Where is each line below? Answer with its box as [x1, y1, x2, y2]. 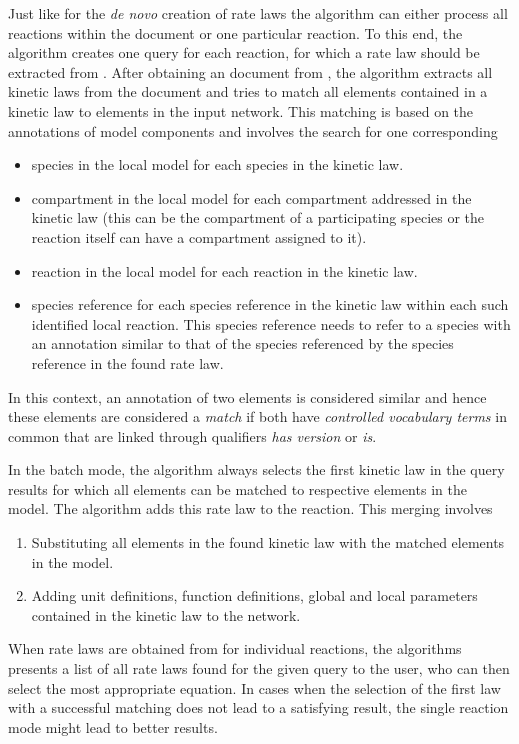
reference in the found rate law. [31, 352, 224, 373]
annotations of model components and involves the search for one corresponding [8, 120, 498, 141]
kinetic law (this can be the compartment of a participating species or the [31, 207, 485, 228]
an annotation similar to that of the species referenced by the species [31, 333, 454, 354]
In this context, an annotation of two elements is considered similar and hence [8, 386, 487, 407]
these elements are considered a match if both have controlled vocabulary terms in [8, 406, 507, 427]
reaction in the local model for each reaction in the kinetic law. [31, 260, 418, 281]
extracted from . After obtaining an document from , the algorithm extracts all [8, 61, 493, 82]
